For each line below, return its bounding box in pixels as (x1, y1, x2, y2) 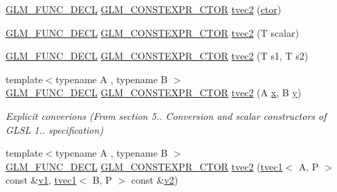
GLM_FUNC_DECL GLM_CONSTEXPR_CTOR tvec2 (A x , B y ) (6, 85, 302, 100)
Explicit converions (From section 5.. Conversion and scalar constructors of (6, 108, 327, 123)
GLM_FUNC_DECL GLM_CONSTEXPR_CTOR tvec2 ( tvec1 (6, 159, 283, 173)
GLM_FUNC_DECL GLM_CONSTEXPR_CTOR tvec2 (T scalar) (6, 25, 299, 40)
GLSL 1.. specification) (6, 122, 104, 137)
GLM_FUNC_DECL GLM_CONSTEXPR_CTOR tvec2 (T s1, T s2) (6, 49, 309, 63)
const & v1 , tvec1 (6, 173, 77, 187)
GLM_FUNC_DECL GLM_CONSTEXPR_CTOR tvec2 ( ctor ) (6, 2, 282, 16)
